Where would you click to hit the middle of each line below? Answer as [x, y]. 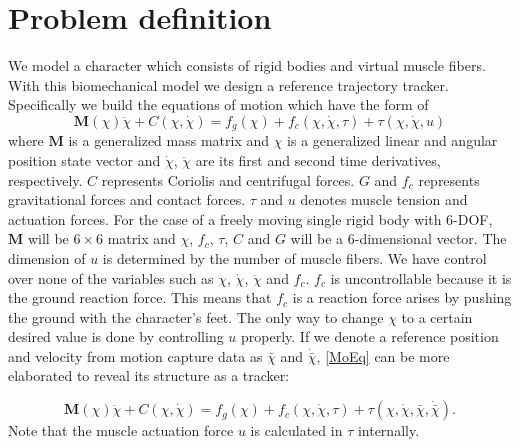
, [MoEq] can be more [383, 355]
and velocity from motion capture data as [135, 355]
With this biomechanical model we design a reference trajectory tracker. [228, 84]
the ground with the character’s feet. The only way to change [196, 316]
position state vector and [84, 159]
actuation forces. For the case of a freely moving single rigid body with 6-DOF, [250, 218]
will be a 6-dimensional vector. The [398, 238]
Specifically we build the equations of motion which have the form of [218, 104]
